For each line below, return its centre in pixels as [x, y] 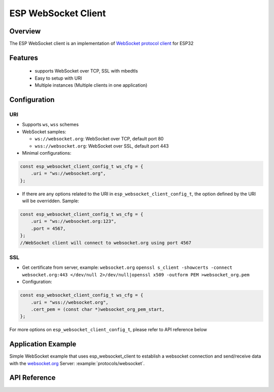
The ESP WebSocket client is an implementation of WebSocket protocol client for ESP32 [101, 44]
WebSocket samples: [44, 131]
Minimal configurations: [47, 153]
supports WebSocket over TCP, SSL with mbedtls [86, 71]
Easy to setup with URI [58, 78]
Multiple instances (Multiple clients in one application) [91, 85]
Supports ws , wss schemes [50, 125]
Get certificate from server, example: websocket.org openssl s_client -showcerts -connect [127, 268]
